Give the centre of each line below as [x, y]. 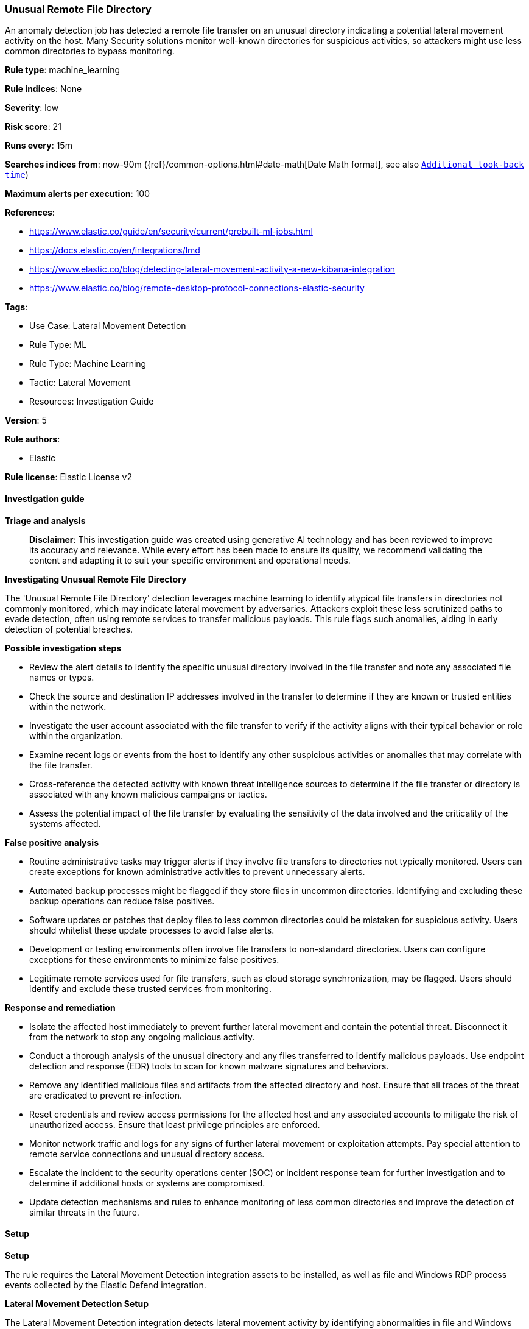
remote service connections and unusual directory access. [147, 1154]
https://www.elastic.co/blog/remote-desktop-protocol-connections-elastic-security [197, 288]
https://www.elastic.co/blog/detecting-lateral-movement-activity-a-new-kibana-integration [212, 269]
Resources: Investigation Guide [92, 402]
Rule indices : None [44, 89]
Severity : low [32, 108]
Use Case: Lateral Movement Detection [108, 326]
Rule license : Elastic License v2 [68, 477]
